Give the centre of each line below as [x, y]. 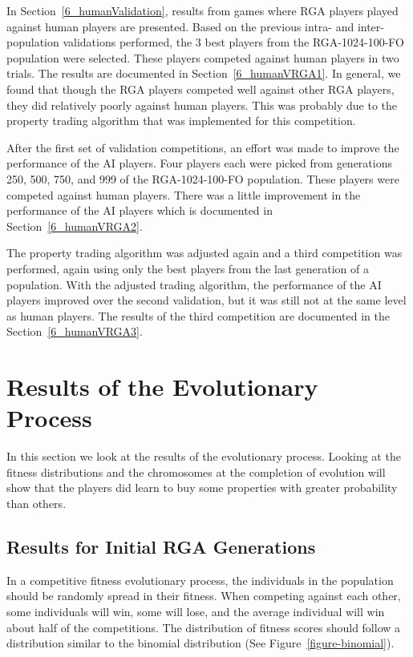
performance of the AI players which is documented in [140, 210]
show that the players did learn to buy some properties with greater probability [202, 488]
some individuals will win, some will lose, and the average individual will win [196, 611]
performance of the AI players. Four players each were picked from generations [199, 163]
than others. [36, 503]
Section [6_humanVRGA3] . [75, 331]
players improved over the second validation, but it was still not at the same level [206, 300]
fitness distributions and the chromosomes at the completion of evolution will [196, 472]
